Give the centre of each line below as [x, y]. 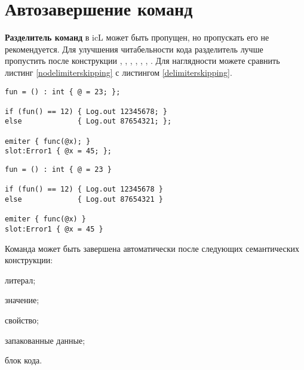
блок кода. [24, 360]
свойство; [22, 320]
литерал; [20, 280]
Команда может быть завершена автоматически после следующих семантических [152, 248]
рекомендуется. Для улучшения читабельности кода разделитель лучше [134, 49]
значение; [22, 300]
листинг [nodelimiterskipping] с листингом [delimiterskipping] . [119, 72]
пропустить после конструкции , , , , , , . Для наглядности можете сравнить [142, 61]
